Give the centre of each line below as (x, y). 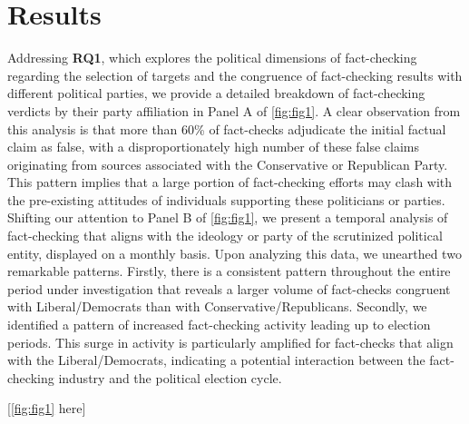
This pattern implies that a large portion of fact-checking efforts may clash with (230, 182)
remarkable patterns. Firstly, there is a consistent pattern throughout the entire (229, 271)
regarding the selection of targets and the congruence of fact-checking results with (235, 75)
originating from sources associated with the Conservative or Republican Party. (228, 164)
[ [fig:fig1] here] (47, 408)
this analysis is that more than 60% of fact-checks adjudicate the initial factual (227, 128)
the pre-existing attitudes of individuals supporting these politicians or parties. (226, 199)
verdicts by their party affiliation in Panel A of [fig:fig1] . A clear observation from (234, 110)
